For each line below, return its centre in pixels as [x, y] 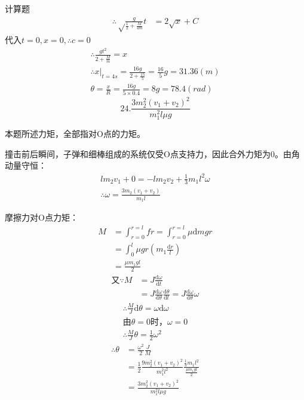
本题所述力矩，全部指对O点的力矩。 [75, 134]
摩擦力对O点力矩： [42, 217]
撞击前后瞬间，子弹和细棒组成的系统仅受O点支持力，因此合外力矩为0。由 [148, 153]
